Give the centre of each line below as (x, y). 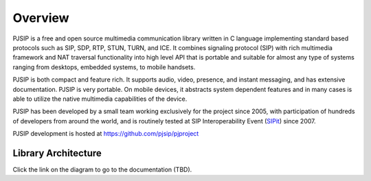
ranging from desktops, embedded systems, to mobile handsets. (104, 67)
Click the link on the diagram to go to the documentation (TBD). (102, 169)
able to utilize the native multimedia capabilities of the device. (100, 99)
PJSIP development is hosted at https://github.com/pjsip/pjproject (106, 134)
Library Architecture (57, 153)
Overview (41, 18)
